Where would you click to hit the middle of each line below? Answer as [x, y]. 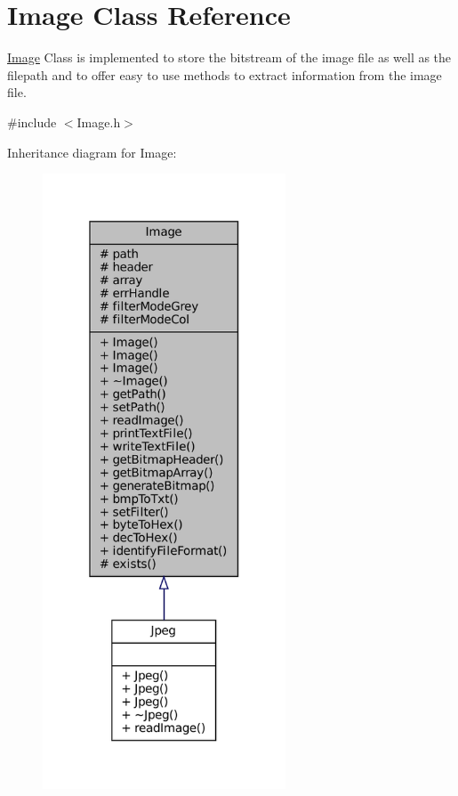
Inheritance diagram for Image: [92, 152]
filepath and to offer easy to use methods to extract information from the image [225, 74]
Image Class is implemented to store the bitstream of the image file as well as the [229, 57]
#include [32, 122]
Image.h [99, 122]
